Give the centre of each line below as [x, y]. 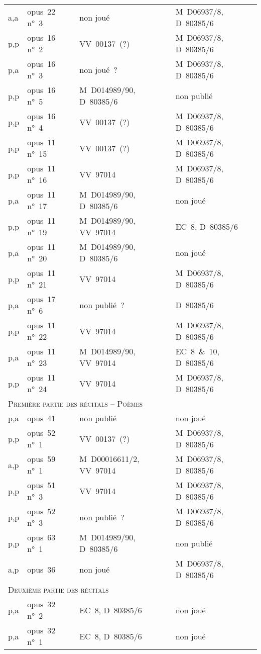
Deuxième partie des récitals [58, 589]
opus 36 [41, 569]
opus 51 [41, 485]
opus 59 [41, 459]
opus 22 [41, 11]
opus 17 [41, 299]
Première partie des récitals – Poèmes [76, 403]
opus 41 [41, 418]
